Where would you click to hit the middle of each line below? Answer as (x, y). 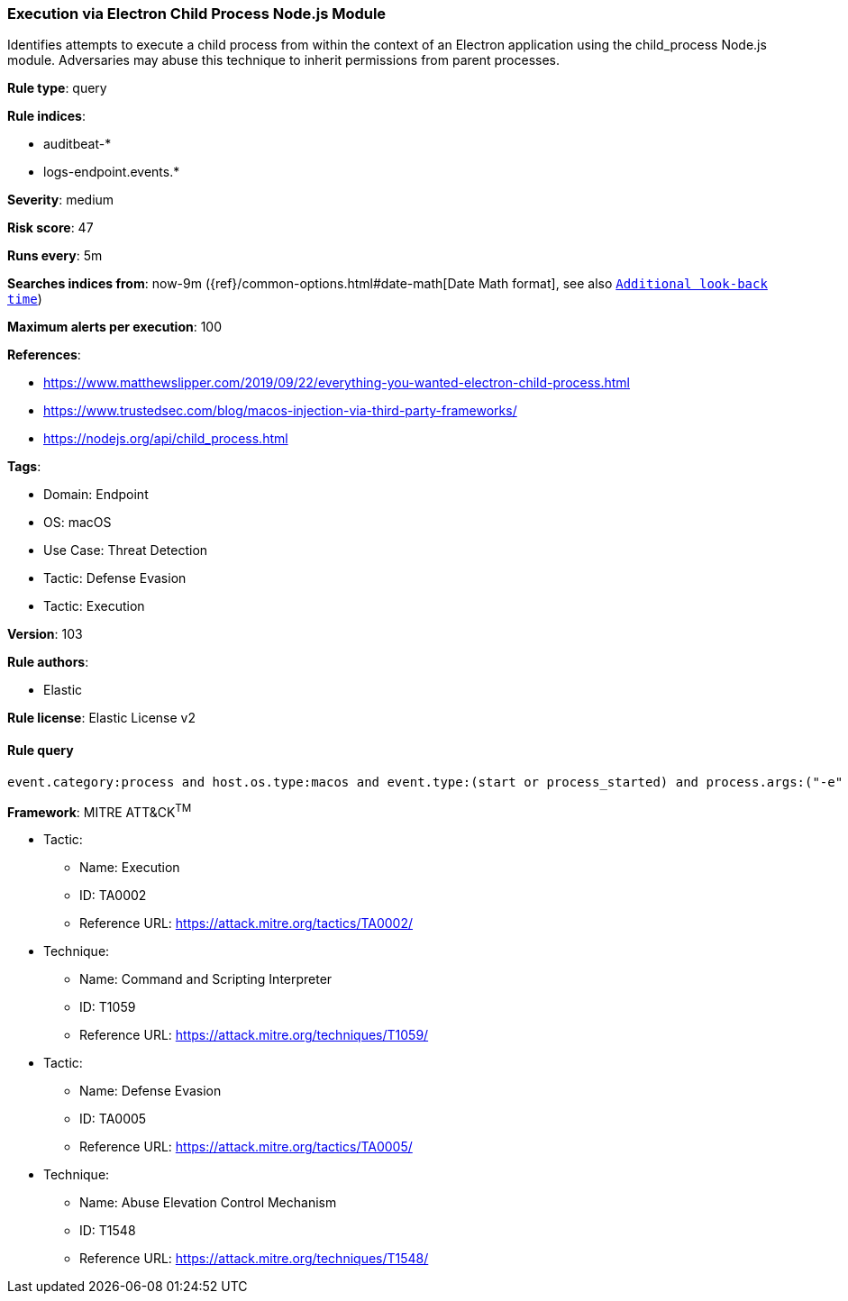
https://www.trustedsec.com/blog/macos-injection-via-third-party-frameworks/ (280, 411)
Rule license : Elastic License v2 (101, 718)
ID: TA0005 (113, 1119)
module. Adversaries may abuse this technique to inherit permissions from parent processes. (284, 60)
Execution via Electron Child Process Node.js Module (197, 14)
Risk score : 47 (50, 228)
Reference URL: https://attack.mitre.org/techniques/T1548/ (254, 1259)
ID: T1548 (108, 1231)
